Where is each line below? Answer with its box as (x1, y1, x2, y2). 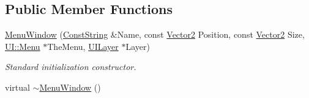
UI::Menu (5, 40, 40, 52)
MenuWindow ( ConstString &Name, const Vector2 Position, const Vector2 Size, (5, 28, 305, 41)
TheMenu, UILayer (47, 40, 119, 52)
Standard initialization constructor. (5, 60, 136, 73)
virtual (5, 80, 30, 93)
